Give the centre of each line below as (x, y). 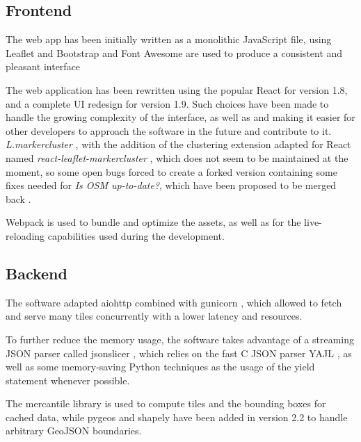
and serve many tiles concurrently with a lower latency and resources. (154, 316)
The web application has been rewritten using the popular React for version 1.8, (177, 89)
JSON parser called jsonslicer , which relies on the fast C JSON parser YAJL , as (179, 353)
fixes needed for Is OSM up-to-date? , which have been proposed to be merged (171, 185)
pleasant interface (43, 66)
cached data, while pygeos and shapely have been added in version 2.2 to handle (177, 417)
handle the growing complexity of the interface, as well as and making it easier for (180, 117)
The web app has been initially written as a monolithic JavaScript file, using (169, 39)
